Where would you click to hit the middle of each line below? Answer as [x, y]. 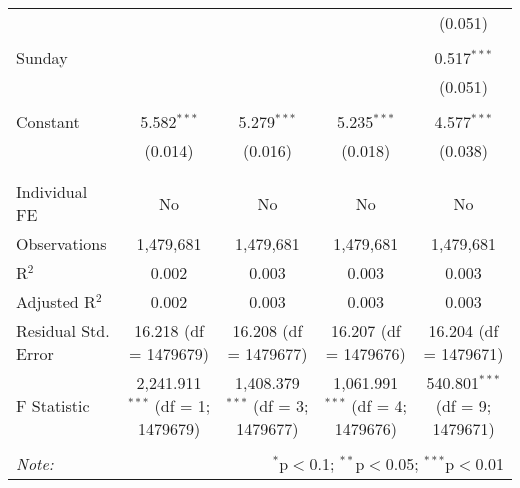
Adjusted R [56, 301]
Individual [52, 191]
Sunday [42, 57]
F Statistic [53, 405]
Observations [61, 243]
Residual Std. [63, 330]
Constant [48, 121]
